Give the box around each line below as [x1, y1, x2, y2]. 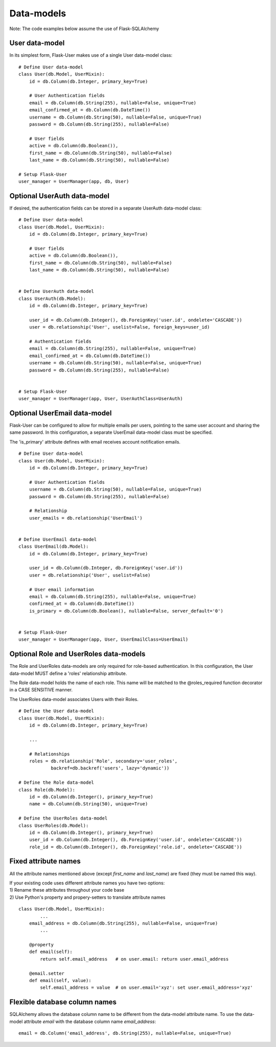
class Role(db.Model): [18, 787, 76, 793]
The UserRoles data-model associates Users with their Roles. [9, 696, 139, 702]
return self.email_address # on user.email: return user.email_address [40, 956, 229, 962]
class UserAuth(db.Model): [18, 295, 86, 301]
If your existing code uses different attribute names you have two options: [9, 879, 165, 886]
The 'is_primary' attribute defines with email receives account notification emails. [9, 438, 181, 445]
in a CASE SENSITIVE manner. [9, 687, 73, 693]
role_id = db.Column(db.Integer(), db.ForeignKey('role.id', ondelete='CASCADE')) [29, 844, 242, 850]
